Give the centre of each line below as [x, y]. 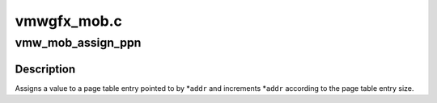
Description [45, 69]
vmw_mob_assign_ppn [78, 43]
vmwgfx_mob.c [69, 21]
